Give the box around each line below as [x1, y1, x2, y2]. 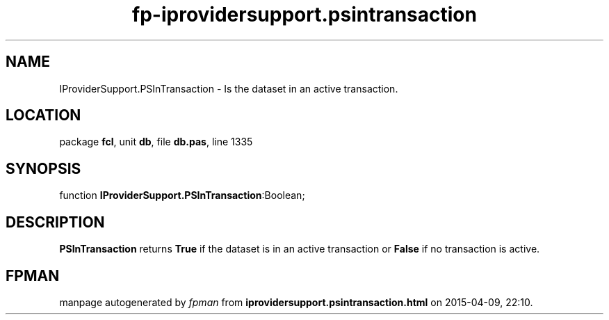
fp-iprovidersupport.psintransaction [132, 3, 477, 26]
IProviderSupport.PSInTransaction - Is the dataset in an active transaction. [59, 82, 398, 95]
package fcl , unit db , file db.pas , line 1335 [59, 136, 253, 148]
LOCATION [6, 106, 81, 125]
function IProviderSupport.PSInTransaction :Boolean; [59, 189, 305, 202]
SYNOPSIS [6, 159, 81, 177]
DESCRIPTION [6, 213, 105, 231]
